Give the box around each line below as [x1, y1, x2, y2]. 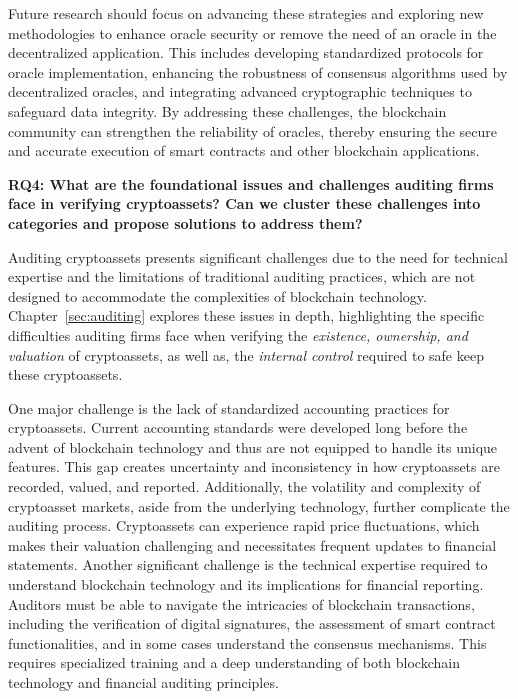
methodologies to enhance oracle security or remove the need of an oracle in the [8, 22, 497, 43]
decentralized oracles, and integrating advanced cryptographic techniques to [8, 81, 472, 102]
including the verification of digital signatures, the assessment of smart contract [8, 613, 496, 634]
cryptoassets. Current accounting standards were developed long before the [8, 417, 468, 438]
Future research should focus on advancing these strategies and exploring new [8, 3, 484, 23]
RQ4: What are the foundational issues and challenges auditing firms [8, 173, 494, 194]
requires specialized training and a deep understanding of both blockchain [8, 652, 460, 673]
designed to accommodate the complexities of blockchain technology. [8, 285, 427, 306]
